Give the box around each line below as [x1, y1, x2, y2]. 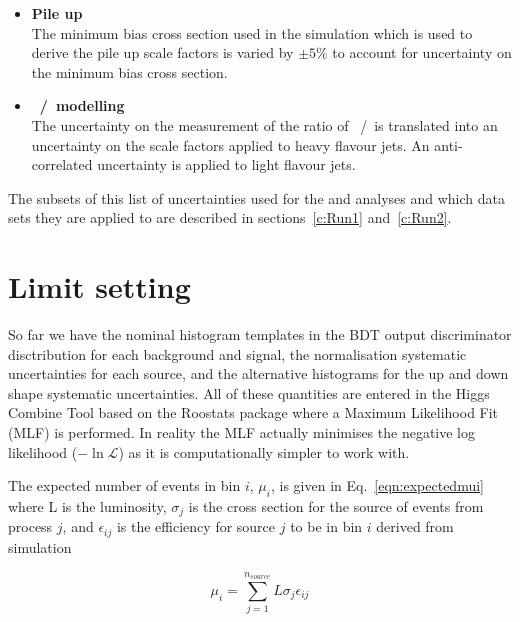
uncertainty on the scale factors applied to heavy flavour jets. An [31, 134, 430, 155]
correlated [31, 154, 93, 175]
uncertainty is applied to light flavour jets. [97, 154, 356, 175]
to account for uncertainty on [332, 42, 512, 63]
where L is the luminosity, [8, 496, 167, 517]
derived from [376, 516, 454, 537]
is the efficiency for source [116, 516, 276, 537]
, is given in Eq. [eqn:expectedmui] [270, 475, 484, 496]
